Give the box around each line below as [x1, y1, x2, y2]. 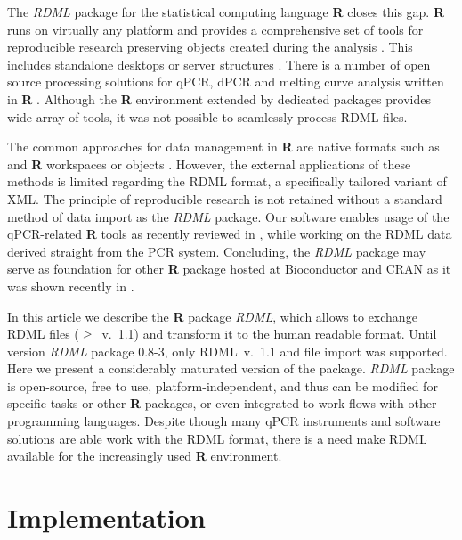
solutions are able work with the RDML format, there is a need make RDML [7, 429, 427, 447]
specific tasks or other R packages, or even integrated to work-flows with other [7, 394, 437, 413]
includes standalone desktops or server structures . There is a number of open [7, 54, 431, 73]
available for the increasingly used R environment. [7, 446, 282, 465]
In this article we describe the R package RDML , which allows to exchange [7, 307, 417, 325]
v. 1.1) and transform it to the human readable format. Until [101, 324, 437, 343]
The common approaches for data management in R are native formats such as [7, 137, 440, 156]
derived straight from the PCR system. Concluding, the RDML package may [7, 241, 426, 260]
